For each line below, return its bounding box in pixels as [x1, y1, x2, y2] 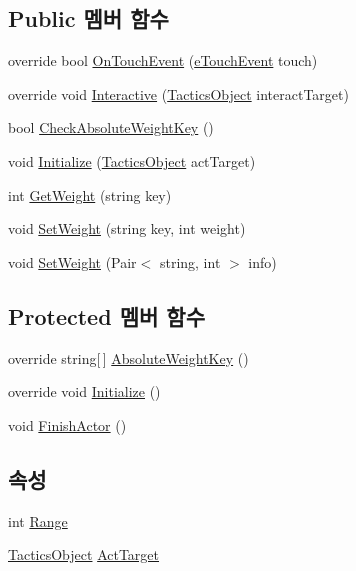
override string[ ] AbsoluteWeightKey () [8, 347, 249, 368]
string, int [159, 251, 221, 272]
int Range [8, 510, 68, 531]
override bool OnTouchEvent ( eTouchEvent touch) [8, 50, 318, 71]
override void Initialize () [8, 381, 161, 402]
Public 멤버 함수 [8, 3, 169, 34]
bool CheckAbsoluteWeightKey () [8, 117, 214, 138]
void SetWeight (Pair [8, 251, 137, 272]
